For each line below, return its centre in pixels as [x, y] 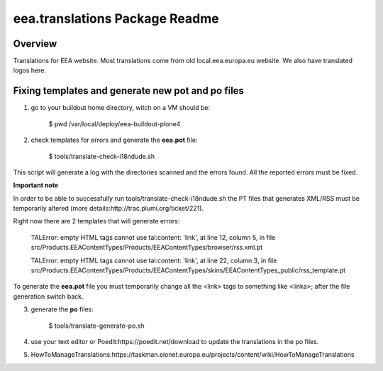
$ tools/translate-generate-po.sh [96, 326]
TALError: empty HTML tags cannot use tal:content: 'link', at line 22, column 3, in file [154, 260]
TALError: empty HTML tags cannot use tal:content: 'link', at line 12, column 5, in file [153, 237]
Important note [36, 185]
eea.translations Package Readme [116, 18]
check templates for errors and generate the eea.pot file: [114, 140]
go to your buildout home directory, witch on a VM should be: [121, 108]
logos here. [29, 70]
